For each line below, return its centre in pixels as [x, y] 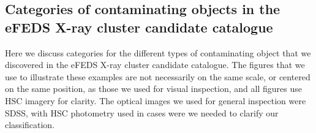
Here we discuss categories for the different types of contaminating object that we [158, 52]
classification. [30, 125]
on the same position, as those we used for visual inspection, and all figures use [153, 89]
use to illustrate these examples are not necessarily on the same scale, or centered [158, 76]
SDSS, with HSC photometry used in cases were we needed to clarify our [142, 112]
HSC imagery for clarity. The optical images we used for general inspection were [156, 100]
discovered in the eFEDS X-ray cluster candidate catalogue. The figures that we [155, 65]
